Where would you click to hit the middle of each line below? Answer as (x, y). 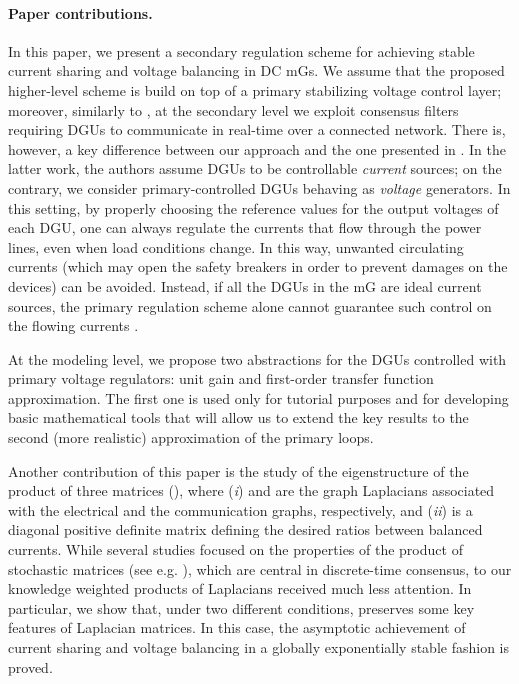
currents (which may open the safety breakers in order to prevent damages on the (258, 266)
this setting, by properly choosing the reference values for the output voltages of (253, 207)
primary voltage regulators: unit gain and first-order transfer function (221, 378)
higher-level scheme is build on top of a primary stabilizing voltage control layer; (255, 89)
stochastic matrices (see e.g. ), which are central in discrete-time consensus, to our (260, 568)
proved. (30, 666)
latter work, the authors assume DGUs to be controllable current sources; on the (255, 168)
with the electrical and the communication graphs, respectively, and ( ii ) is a (240, 509)
